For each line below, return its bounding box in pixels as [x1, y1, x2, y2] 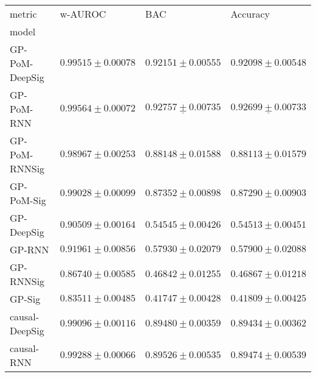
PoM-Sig [10, 193, 46, 207]
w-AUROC [60, 7, 106, 21]
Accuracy [230, 7, 270, 21]
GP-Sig [10, 292, 41, 306]
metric [10, 7, 37, 21]
